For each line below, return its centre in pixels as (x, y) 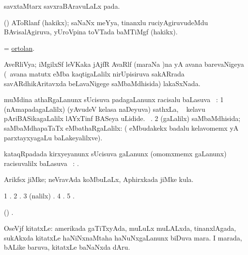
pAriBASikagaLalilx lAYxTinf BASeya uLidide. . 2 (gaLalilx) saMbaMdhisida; (122, 118)
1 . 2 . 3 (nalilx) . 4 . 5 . (39, 195)
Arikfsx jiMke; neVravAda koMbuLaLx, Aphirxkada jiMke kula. (99, 179)
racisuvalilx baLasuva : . (41, 163)
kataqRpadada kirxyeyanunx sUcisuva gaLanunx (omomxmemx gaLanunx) (115, 154)
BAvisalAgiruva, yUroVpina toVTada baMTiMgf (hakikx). (91, 32)
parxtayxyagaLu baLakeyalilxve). (53, 137)
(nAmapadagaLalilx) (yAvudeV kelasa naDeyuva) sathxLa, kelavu (105, 109)
